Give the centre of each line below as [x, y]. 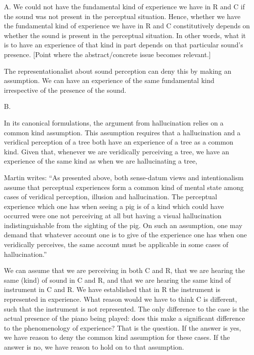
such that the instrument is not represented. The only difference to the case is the [127, 308]
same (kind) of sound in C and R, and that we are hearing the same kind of [117, 280]
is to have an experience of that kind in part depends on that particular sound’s [124, 45]
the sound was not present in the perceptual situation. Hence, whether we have [122, 16]
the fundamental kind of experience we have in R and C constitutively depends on [127, 26]
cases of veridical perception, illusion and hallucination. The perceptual [111, 197]
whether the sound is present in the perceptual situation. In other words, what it [125, 35]
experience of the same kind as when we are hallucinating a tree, [101, 161]
